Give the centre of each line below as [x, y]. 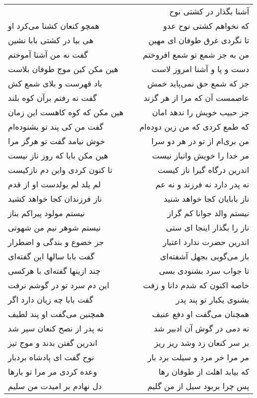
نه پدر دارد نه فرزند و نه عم [202, 184]
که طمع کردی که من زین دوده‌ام [194, 126]
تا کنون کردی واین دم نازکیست [60, 170]
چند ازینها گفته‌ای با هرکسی [54, 271]
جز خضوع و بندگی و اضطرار [56, 242]
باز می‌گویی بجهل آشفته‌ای [205, 256]
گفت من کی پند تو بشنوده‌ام [56, 126]
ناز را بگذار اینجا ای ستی [208, 227]
